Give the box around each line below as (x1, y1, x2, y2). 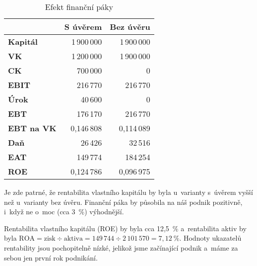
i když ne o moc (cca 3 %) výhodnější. (4, 206, 124, 217)
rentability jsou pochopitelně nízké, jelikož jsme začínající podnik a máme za (4, 242, 238, 253)
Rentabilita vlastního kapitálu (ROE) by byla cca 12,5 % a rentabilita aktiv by (4, 223, 247, 233)
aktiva (64, 235, 83, 243)
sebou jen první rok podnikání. (4, 252, 98, 263)
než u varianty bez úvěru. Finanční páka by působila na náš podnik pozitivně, (4, 196, 243, 207)
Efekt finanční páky (45, 1, 113, 12)
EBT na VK (8, 122, 57, 134)
